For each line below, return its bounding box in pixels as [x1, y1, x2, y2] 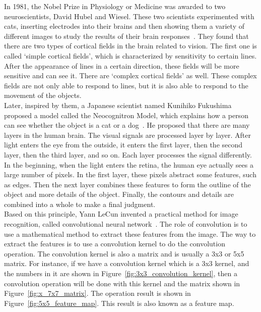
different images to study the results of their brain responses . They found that [4, 30, 249, 41]
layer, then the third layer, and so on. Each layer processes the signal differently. [4, 149, 252, 160]
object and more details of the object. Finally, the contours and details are [4, 189, 234, 199]
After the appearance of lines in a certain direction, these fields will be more [4, 60, 239, 71]
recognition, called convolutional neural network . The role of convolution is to [4, 219, 247, 229]
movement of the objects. [4, 90, 82, 100]
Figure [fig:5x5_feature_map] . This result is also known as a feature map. [4, 297, 234, 308]
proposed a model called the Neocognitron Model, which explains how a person [4, 110, 248, 120]
